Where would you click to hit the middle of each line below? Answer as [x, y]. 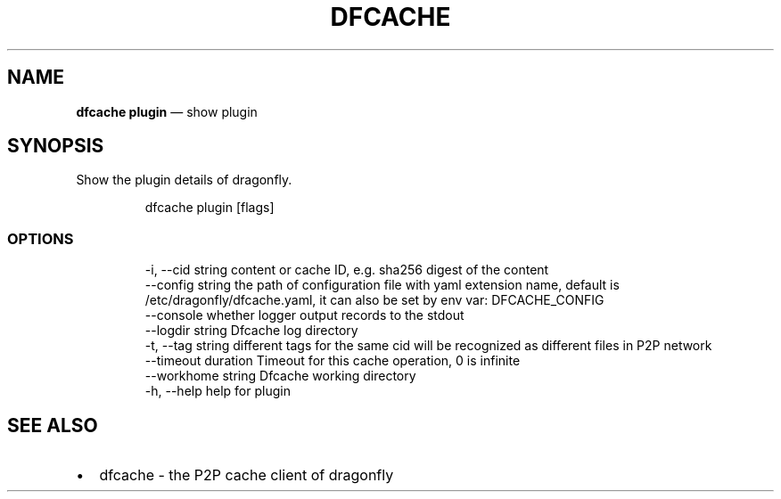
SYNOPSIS [56, 146]
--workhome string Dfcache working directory [280, 376]
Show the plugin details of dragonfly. [184, 180]
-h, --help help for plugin [218, 391]
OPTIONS [41, 238]
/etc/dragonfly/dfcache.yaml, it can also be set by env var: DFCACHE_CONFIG [374, 300]
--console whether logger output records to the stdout [304, 315]
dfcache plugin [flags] [210, 208]
